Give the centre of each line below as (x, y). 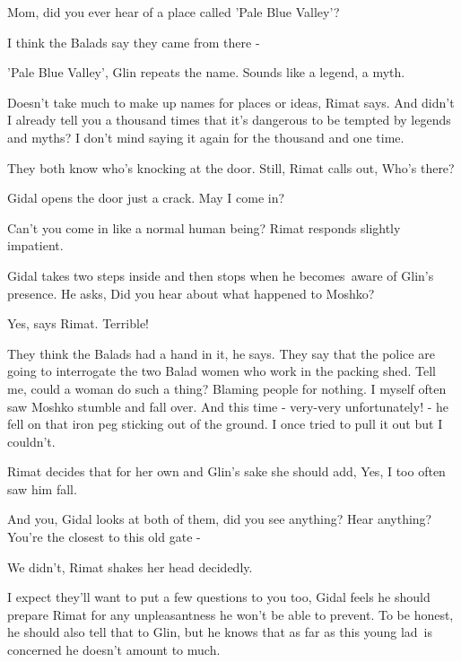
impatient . (35, 245)
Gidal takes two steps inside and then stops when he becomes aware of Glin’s (221, 275)
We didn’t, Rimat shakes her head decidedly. (130, 566)
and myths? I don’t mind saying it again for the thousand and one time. (206, 137)
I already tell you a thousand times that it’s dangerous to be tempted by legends (229, 120)
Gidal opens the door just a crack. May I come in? (146, 198)
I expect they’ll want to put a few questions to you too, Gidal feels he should (219, 597)
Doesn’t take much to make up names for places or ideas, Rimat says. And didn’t (231, 102)
